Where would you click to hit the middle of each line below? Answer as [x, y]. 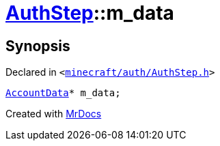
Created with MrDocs [54, 114]
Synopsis [38, 46]
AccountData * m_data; [63, 93]
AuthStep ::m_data [90, 13]
